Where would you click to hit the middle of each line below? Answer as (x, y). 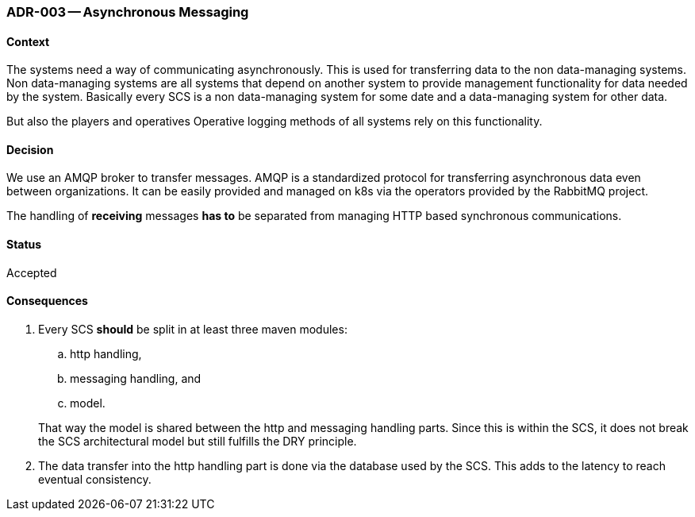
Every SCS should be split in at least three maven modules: (193, 329)
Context (28, 41)
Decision (30, 149)
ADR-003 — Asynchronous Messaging (128, 12)
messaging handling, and (136, 378)
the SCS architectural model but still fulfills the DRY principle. (198, 441)
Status (24, 245)
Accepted (32, 272)
